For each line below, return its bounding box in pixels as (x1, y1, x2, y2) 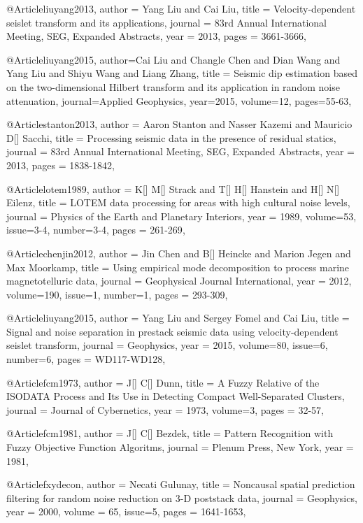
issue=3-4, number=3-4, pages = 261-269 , (6, 222, 185, 237)
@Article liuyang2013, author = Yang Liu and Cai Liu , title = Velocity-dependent (6, 1, 356, 15)
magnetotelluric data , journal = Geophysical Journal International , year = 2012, (6, 273, 352, 288)
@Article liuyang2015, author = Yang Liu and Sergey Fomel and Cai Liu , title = (6, 310, 350, 325)
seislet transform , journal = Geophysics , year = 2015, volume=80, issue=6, (6, 338, 328, 352)
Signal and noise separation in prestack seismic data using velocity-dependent (6, 324, 339, 338)
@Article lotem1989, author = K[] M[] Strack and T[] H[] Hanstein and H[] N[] (6, 181, 340, 196)
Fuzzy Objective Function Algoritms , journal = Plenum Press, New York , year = (6, 440, 354, 454)
